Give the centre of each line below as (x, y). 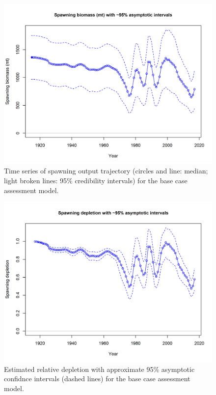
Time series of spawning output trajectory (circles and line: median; (106, 171)
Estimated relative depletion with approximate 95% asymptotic (99, 369)
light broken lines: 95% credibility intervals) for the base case (96, 181)
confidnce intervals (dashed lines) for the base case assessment (97, 379)
